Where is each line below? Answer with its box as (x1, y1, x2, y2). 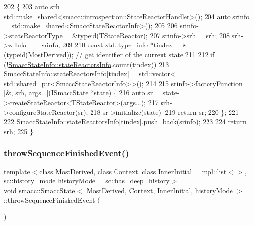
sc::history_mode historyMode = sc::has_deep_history (4, 176, 170, 186)
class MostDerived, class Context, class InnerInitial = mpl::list (39, 166, 227, 176)
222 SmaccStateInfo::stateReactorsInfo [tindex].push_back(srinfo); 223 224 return (4, 116, 247, 127)
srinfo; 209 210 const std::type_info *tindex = (41, 40, 180, 50)
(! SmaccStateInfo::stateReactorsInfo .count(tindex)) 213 (4, 59, 169, 69)
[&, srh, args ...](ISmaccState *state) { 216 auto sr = (4, 88, 161, 98)
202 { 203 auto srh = (4, 1, 68, 11)
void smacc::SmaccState (4, 185, 75, 195)
